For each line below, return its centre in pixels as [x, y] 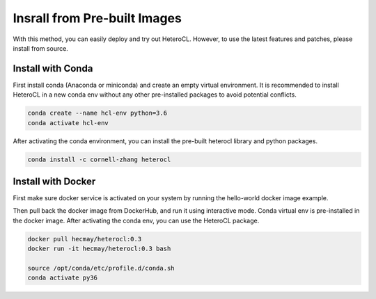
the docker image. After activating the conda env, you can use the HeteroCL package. [136, 220]
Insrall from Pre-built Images [97, 18]
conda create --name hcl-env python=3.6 [97, 113]
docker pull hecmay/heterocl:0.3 [85, 239]
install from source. [41, 48]
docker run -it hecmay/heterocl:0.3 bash [99, 249]
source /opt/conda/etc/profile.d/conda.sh [101, 268]
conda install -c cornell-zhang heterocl [99, 159]
